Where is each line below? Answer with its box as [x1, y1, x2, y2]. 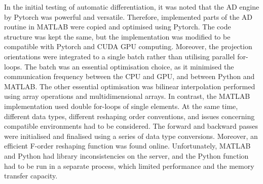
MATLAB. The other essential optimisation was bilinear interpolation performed [4, 81, 255, 91]
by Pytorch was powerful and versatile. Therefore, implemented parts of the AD [4, 11, 253, 22]
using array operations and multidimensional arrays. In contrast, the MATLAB [4, 91, 250, 101]
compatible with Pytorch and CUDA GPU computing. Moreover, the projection [4, 41, 252, 52]
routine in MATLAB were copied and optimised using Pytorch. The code [4, 21, 231, 32]
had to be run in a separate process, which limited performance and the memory [4, 160, 254, 171]
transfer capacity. [4, 170, 58, 181]
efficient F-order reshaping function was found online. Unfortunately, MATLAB [4, 140, 251, 151]
